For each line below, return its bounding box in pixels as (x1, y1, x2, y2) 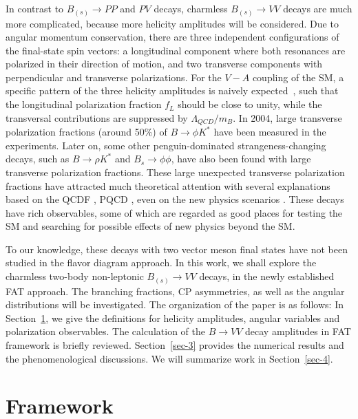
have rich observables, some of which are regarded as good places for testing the (6, 205, 343, 219)
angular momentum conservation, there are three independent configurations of (6, 30, 339, 44)
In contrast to (6, 1, 64, 15)
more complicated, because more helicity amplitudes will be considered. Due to (6, 16, 339, 30)
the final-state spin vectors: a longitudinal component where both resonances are (6, 43, 346, 57)
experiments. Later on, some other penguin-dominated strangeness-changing (6, 138, 326, 152)
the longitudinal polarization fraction (6, 97, 162, 111)
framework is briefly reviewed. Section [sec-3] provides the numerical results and (6, 337, 344, 352)
